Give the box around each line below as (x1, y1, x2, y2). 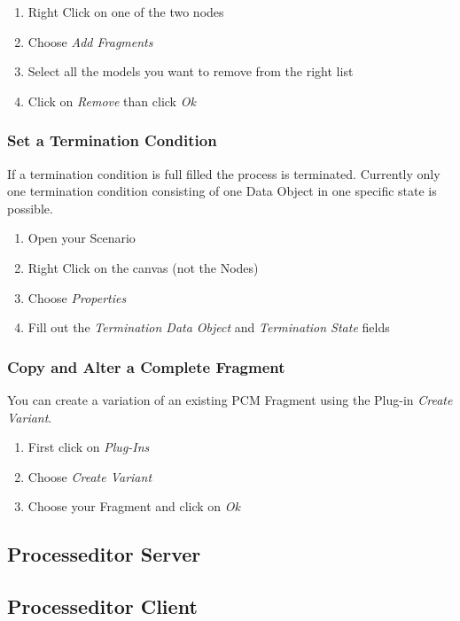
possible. (7, 198, 53, 217)
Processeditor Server (7, 540, 201, 568)
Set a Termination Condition (7, 129, 217, 151)
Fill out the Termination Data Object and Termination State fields (27, 318, 390, 337)
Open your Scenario (27, 229, 136, 247)
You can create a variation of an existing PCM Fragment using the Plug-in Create (7, 390, 453, 408)
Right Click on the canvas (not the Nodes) (27, 258, 259, 276)
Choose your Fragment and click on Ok (27, 497, 240, 516)
